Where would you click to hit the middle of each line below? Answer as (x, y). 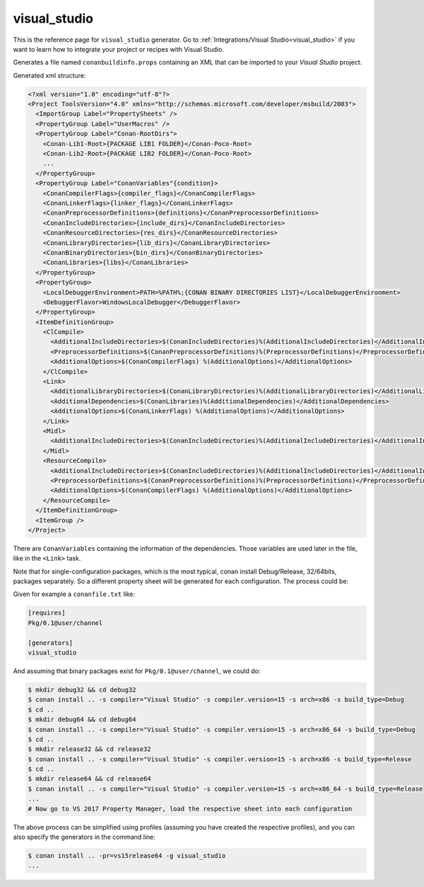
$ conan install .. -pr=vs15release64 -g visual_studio (127, 855)
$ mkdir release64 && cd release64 (89, 779)
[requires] (47, 613)
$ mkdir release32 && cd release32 (89, 749)
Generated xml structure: (49, 75)
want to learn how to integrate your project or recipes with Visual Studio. (118, 49)
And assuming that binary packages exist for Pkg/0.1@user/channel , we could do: (137, 671)
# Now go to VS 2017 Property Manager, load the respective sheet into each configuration (190, 808)
